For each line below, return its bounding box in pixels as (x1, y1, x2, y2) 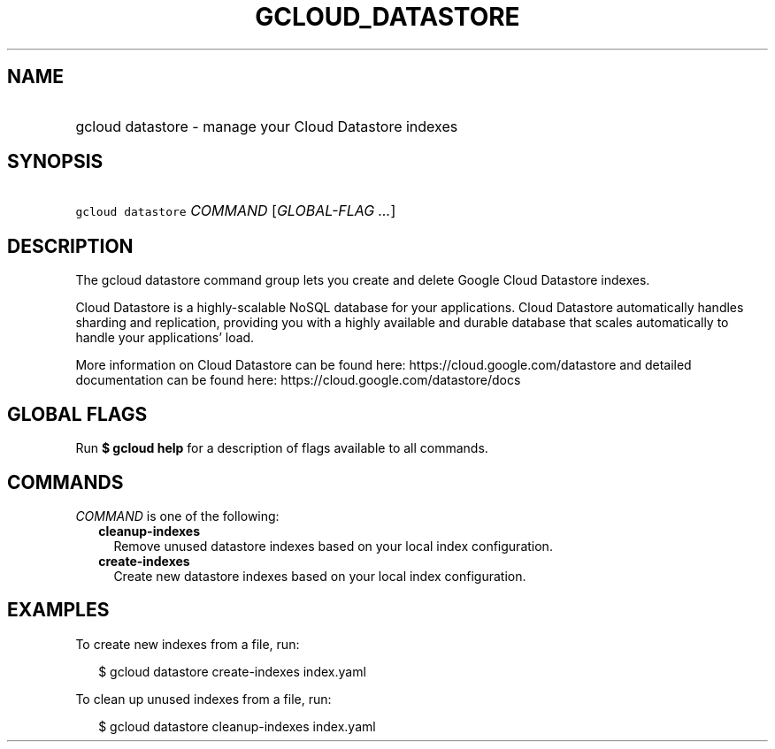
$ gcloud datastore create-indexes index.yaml (98, 663, 366, 679)
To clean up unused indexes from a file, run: (75, 691, 332, 707)
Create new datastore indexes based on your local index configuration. (113, 568, 526, 584)
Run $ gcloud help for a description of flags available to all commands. (75, 440, 488, 456)
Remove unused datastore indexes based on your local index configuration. (113, 538, 553, 554)
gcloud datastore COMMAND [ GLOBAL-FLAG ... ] (75, 202, 396, 220)
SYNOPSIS (7, 150, 104, 173)
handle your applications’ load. (75, 330, 255, 346)
